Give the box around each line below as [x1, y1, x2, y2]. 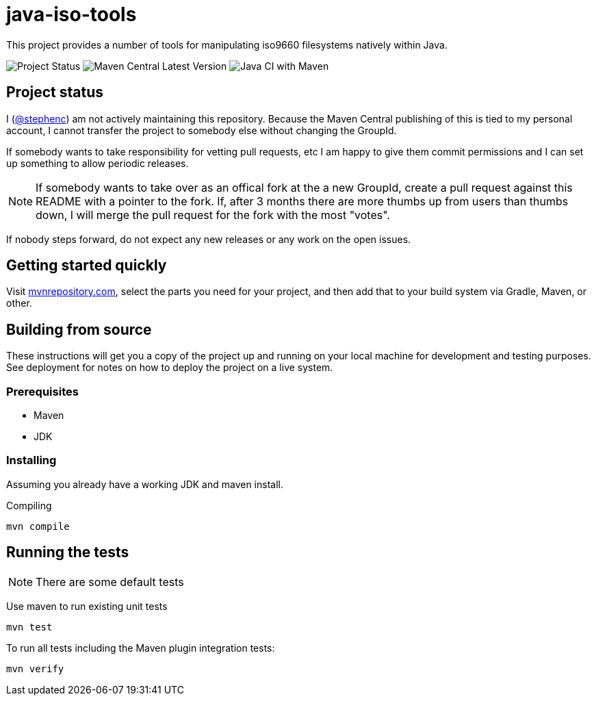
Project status [6, 84, 104, 101]
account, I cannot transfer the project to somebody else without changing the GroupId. [6, 124, 397, 136]
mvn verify [6, 663, 64, 674]
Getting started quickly [6, 257, 167, 275]
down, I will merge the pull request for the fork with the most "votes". [36, 207, 390, 222]
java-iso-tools [6, 3, 137, 26]
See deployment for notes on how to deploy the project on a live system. [6, 361, 333, 374]
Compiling [6, 499, 52, 511]
